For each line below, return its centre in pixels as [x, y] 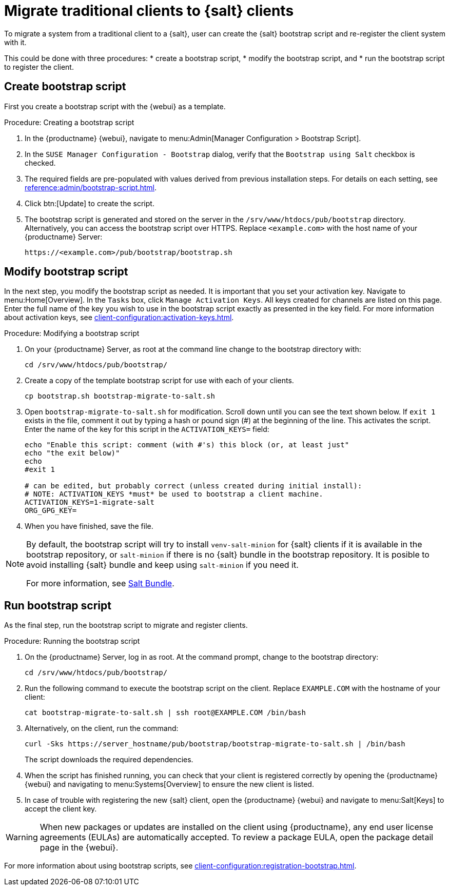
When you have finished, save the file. [89, 526]
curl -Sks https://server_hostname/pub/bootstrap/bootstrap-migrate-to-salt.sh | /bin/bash [215, 744]
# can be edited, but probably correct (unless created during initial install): [193, 486]
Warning [22, 837]
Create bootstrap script [65, 87]
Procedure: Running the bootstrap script [72, 641]
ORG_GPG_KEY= [51, 511]
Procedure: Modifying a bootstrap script [72, 333]
